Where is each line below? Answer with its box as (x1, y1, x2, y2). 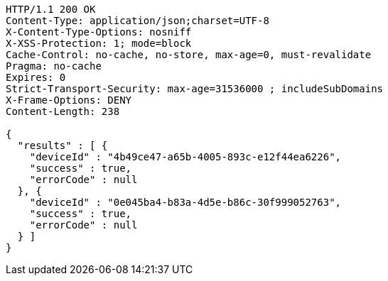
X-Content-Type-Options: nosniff (6, 26, 192, 38)
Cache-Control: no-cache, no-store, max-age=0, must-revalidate (6, 49, 372, 60)
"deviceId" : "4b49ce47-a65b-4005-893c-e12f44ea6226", (29, 151, 342, 162)
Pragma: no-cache (6, 60, 102, 72)
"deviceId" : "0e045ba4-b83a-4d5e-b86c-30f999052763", (29, 197, 342, 208)
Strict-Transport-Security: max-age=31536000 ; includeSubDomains (6, 83, 384, 94)
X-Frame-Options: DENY (6, 94, 132, 106)
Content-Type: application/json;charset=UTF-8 (6, 15, 269, 26)
